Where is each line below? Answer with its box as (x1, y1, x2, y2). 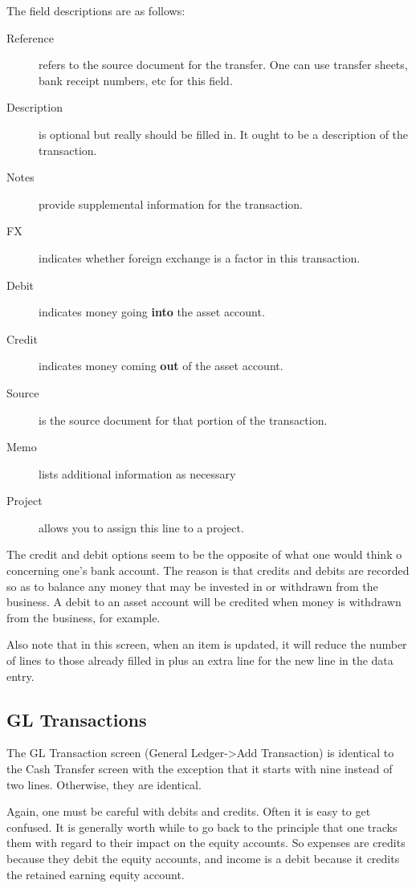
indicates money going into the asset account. (39, 303, 265, 320)
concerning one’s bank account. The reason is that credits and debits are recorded (6, 562, 410, 579)
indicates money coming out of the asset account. (39, 357, 283, 374)
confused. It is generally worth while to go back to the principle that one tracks (6, 818, 398, 835)
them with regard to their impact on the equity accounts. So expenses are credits (6, 834, 406, 851)
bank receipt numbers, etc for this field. (39, 71, 233, 88)
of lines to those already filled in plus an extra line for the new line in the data (6, 652, 394, 669)
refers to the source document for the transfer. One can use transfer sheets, (39, 56, 408, 73)
